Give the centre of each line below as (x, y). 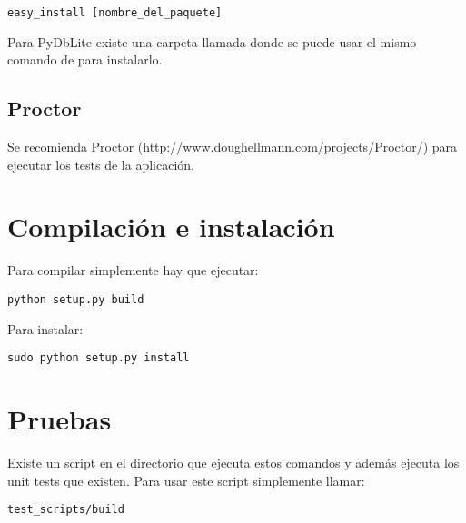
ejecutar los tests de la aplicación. (101, 164)
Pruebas (59, 419)
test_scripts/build (66, 510)
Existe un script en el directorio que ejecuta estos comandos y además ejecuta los (233, 462)
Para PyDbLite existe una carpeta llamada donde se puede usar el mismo (212, 41)
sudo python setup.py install (99, 358)
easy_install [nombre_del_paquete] (115, 13)
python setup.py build (76, 299)
